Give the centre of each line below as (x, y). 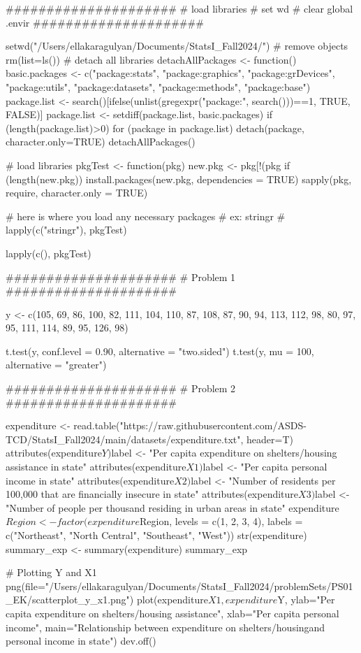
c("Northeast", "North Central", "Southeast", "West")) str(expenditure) (156, 535)
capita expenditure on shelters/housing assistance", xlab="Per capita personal (172, 613)
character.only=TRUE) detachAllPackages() (101, 142)
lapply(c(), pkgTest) (49, 253)
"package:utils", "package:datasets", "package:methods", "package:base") (158, 86)
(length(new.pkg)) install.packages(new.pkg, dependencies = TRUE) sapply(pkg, (179, 179)
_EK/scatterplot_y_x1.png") (70, 600)
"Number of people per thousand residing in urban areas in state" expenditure (172, 507)
